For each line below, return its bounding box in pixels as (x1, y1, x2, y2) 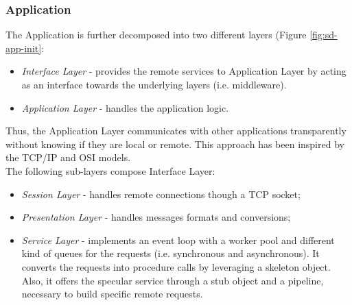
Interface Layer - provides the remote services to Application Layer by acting (21, 64, 347, 78)
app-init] (5, 40, 42, 55)
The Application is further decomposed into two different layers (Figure (5, 27, 307, 42)
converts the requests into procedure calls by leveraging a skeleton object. (21, 259, 331, 273)
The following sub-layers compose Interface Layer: (5, 163, 215, 178)
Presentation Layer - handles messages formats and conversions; (21, 210, 291, 224)
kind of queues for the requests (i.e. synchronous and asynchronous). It (21, 246, 320, 260)
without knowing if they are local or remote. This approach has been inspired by (5, 136, 344, 151)
